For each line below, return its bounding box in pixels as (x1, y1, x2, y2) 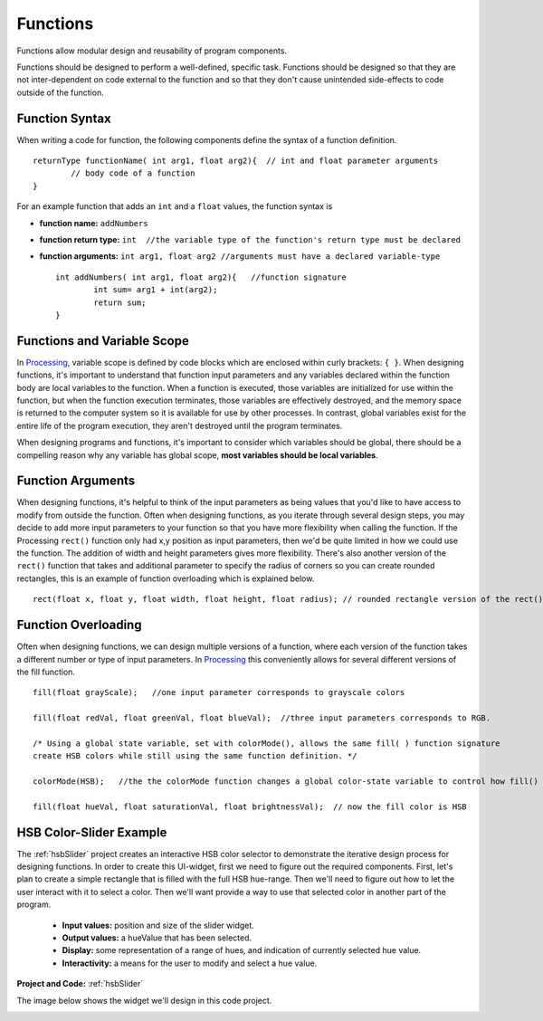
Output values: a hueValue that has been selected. (62, 932, 252, 943)
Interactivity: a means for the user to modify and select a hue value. (62, 958, 318, 969)
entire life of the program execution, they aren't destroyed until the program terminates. (16, 420, 343, 431)
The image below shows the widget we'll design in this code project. (16, 995, 272, 1006)
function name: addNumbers (39, 217, 148, 228)
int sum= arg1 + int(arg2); (93, 285, 218, 295)
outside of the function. (16, 87, 104, 98)
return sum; (93, 297, 147, 308)
